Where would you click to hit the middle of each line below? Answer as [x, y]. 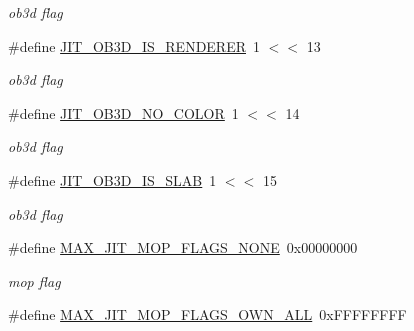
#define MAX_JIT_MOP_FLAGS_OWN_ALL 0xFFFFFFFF [207, 314]
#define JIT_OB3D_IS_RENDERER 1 [134, 45]
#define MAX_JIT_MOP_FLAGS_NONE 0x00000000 [183, 247]
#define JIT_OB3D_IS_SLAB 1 [112, 179]
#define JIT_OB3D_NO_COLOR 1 [123, 112]
